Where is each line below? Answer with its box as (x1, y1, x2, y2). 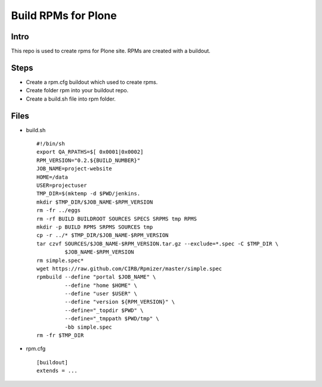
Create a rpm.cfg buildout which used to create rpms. (26, 78, 158, 86)
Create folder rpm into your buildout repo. (26, 87, 129, 94)
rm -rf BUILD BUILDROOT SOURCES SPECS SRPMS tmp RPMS (36, 215, 197, 222)
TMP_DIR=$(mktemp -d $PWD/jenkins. (36, 191, 141, 197)
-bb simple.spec (64, 323, 113, 330)
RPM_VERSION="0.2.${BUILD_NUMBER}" (36, 157, 141, 164)
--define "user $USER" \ (64, 291, 137, 297)
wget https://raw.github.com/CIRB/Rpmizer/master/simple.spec (36, 265, 222, 272)
